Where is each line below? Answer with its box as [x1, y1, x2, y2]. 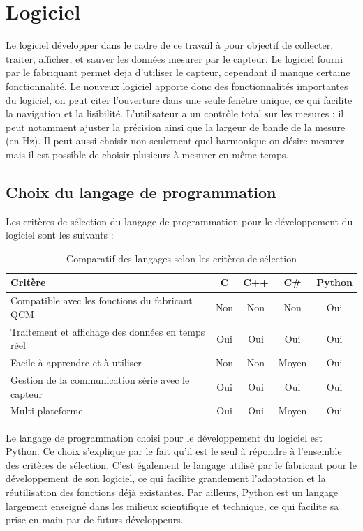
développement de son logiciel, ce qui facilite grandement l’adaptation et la [6, 471, 326, 486]
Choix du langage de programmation [6, 181, 276, 202]
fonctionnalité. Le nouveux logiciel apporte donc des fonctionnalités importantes [6, 78, 348, 93]
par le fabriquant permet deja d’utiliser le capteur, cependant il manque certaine [6, 65, 350, 80]
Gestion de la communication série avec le [10, 373, 190, 387]
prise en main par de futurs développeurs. [6, 512, 184, 527]
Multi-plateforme [10, 403, 83, 418]
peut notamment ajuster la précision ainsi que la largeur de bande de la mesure [6, 119, 346, 134]
